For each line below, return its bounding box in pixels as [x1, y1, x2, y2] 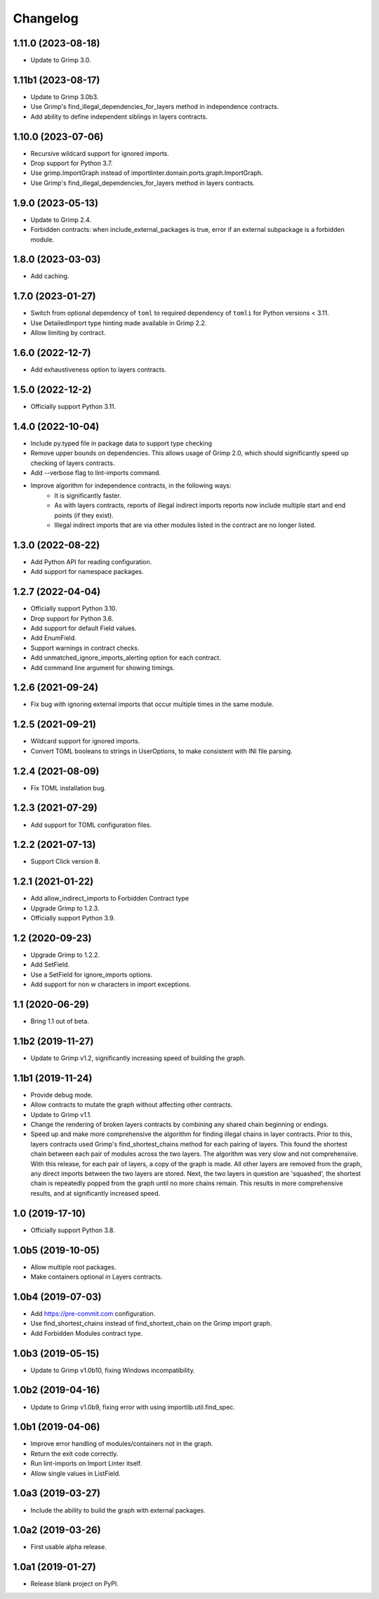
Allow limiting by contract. [30, 329, 106, 337]
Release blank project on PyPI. [30, 1579, 119, 1588]
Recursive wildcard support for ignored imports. [30, 149, 170, 157]
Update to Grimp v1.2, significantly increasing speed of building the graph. [30, 1054, 246, 1062]
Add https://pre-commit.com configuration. [30, 1309, 156, 1317]
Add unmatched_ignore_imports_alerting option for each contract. [30, 653, 221, 662]
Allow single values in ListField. [30, 1469, 121, 1477]
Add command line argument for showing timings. [30, 663, 175, 672]
